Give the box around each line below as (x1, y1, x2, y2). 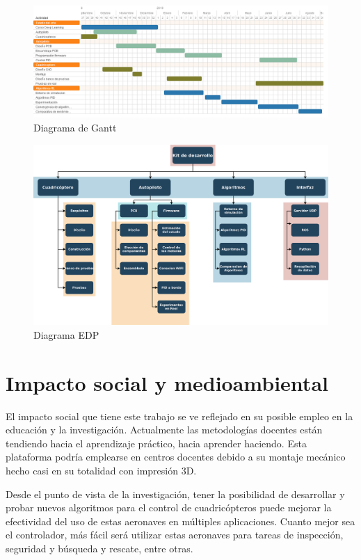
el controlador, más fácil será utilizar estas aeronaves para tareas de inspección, (6, 527, 344, 542)
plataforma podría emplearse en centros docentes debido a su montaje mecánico (6, 449, 346, 464)
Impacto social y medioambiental (6, 368, 328, 397)
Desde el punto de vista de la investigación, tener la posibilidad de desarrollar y (6, 486, 345, 501)
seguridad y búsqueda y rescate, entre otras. (6, 541, 193, 555)
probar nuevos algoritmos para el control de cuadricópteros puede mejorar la (6, 500, 332, 515)
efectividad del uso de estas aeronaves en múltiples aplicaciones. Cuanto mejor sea (6, 513, 355, 528)
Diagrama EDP (33, 327, 99, 342)
